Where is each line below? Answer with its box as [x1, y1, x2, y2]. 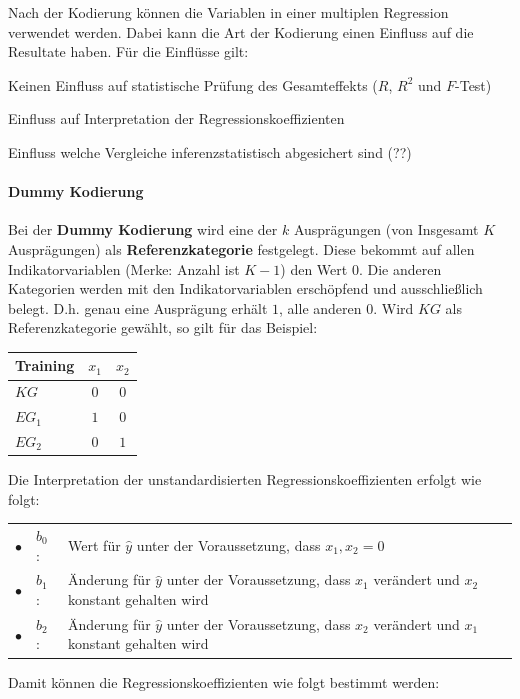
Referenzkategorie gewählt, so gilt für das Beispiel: [8, 317, 318, 338]
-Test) [455, 74, 492, 95]
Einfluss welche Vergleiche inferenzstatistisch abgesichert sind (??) [8, 141, 412, 162]
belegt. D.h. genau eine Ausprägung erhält [8, 297, 268, 318]
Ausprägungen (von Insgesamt [293, 219, 479, 240]
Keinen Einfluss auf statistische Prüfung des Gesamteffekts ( [8, 74, 378, 95]
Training [15, 355, 75, 376]
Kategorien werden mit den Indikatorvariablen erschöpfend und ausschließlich [8, 278, 483, 299]
